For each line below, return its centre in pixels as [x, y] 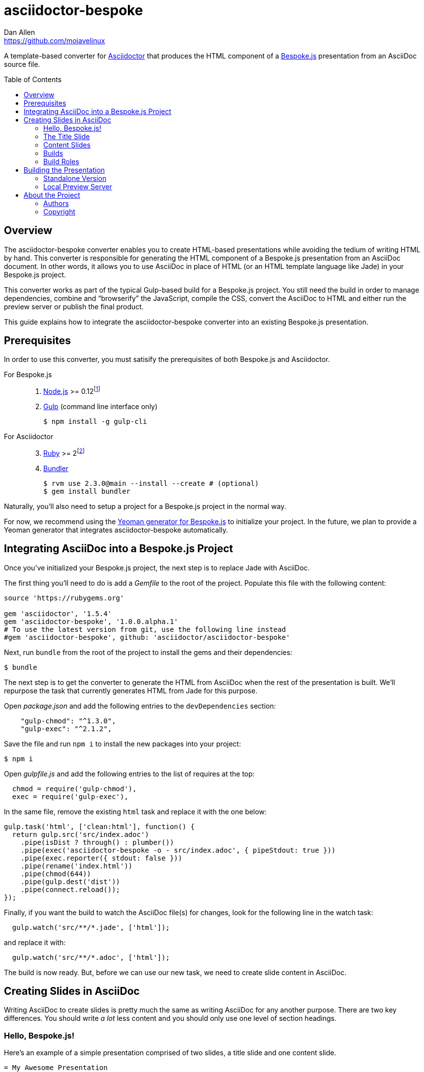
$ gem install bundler [87, 491]
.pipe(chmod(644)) [56, 874]
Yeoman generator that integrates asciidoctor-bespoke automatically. [116, 530]
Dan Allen [20, 32]
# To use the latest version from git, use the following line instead [145, 629]
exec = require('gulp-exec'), [70, 796]
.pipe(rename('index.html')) [76, 866]
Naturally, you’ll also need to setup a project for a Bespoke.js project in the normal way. [145, 506]
